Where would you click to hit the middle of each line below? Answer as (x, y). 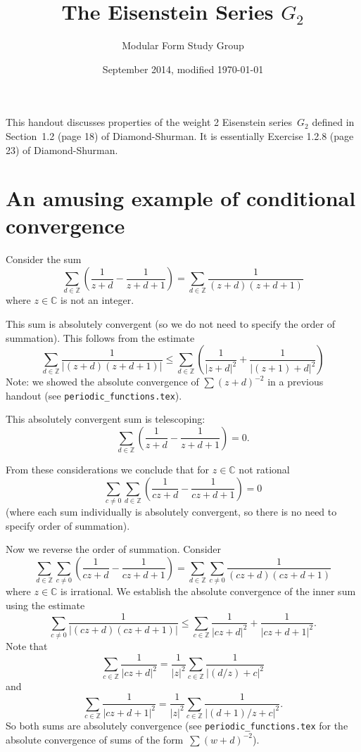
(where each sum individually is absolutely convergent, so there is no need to (171, 512)
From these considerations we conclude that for (108, 470)
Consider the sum (44, 259)
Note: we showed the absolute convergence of (102, 382)
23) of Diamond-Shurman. (62, 149)
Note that (27, 646)
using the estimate (45, 605)
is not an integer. (97, 300)
